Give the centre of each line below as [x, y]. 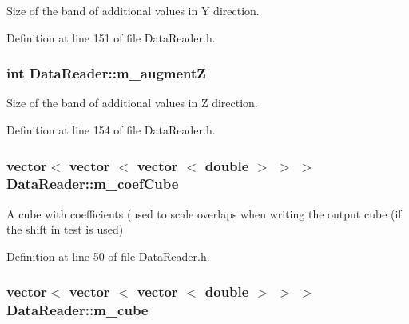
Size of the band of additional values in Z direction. [132, 103]
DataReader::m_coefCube [93, 184]
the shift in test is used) [65, 229]
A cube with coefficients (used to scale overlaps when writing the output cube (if [204, 213]
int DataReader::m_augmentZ [106, 73]
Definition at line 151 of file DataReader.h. [111, 37]
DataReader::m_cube [77, 310]
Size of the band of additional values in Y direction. [133, 10]
